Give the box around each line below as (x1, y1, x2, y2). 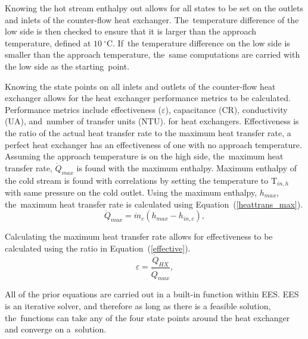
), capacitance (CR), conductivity (165, 103, 288, 115)
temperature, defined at (5, 36, 91, 49)
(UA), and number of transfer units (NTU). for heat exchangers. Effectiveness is (5, 115, 299, 127)
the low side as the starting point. (5, 59, 130, 72)
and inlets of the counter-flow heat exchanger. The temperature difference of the (5, 13, 299, 26)
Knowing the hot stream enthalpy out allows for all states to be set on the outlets (5, 2, 304, 14)
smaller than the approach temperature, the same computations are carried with (5, 48, 300, 61)
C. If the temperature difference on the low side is (106, 36, 290, 49)
